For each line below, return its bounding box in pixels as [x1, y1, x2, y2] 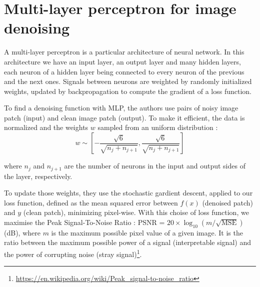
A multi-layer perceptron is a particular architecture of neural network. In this [4, 46, 244, 57]
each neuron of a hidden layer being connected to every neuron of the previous [4, 66, 244, 76]
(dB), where [4, 227, 40, 237]
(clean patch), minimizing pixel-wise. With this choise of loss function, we [23, 207, 249, 217]
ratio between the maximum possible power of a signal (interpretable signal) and [4, 237, 251, 247]
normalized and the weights [4, 122, 88, 132]
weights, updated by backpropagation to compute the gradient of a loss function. [4, 85, 252, 96]
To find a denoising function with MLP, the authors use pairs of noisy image [4, 102, 238, 113]
